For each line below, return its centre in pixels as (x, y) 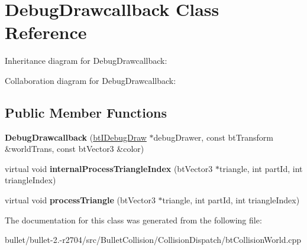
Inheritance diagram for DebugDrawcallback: (86, 61)
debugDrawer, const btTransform (213, 137)
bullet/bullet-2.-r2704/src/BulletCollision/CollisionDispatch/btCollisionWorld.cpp (153, 240)
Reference (46, 32)
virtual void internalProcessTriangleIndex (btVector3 (109, 168)
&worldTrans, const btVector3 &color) (75, 149)
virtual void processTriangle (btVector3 (80, 200)
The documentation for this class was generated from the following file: (133, 220)
